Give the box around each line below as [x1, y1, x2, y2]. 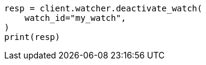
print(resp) [4, 32, 60, 42]
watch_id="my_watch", [24, 13, 126, 23]
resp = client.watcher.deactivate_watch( [4, 4, 202, 13]
